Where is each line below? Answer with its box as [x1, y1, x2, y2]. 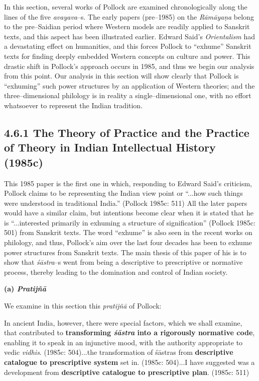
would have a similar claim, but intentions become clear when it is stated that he [4, 207, 253, 218]
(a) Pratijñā [4, 283, 46, 294]
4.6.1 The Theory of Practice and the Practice [4, 124, 249, 140]
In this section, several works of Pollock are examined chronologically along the [4, 2, 247, 12]
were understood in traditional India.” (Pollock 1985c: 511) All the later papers [4, 197, 247, 208]
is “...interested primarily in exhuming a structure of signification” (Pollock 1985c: [4, 217, 255, 227]
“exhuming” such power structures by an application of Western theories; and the [4, 80, 255, 91]
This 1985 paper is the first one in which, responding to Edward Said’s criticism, [4, 178, 252, 188]
